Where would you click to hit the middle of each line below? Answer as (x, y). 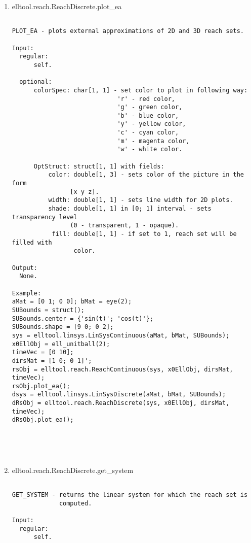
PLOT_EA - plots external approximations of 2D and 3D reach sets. (128, 31)
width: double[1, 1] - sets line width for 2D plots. (141, 200)
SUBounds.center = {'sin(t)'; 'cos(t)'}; (82, 318)
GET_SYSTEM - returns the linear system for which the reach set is (130, 495)
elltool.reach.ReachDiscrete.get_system (73, 470)
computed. (75, 503)
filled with (32, 242)
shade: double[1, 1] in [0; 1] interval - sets (130, 209)
